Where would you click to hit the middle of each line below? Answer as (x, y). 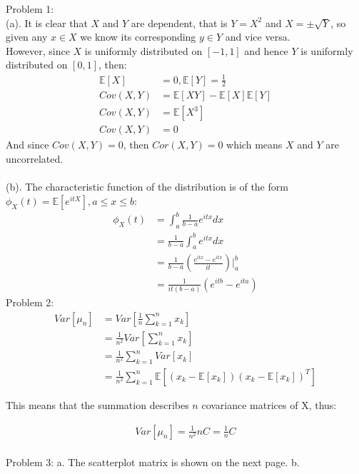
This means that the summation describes (97, 404)
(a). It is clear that (47, 22)
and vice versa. (258, 37)
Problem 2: (30, 302)
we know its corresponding (138, 37)
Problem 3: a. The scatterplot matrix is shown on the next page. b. (153, 462)
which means (254, 145)
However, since (38, 50)
